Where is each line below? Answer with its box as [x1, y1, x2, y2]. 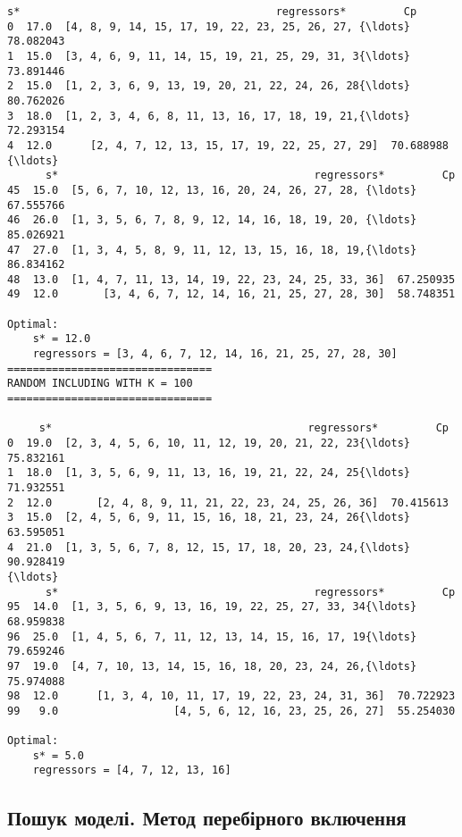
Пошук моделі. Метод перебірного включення [7, 803, 407, 831]
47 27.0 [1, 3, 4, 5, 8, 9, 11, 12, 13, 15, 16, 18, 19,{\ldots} [7, 243, 417, 256]
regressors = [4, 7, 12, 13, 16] [32, 764, 231, 777]
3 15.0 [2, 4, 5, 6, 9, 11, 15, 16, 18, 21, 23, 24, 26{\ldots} [7, 511, 411, 524]
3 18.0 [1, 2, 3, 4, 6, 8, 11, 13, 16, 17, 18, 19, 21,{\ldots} [7, 109, 411, 122]
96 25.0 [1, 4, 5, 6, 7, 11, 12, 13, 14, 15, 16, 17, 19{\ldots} [7, 630, 417, 643]
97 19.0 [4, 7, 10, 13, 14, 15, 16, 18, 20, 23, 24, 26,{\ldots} [7, 659, 417, 673]
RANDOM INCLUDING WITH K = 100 [7, 377, 193, 390]
